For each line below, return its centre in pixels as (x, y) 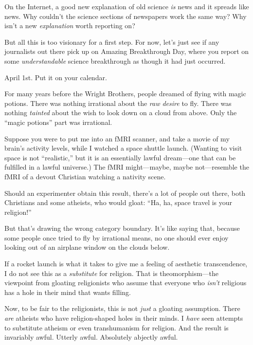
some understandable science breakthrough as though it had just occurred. (115, 60)
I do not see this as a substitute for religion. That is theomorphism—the (112, 273)
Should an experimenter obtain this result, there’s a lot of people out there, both (125, 193)
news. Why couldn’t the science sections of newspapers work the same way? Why (126, 16)
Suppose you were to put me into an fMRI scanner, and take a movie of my (117, 138)
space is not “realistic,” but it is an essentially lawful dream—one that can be (120, 157)
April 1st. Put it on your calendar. (56, 77)
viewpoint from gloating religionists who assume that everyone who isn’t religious (126, 283)
